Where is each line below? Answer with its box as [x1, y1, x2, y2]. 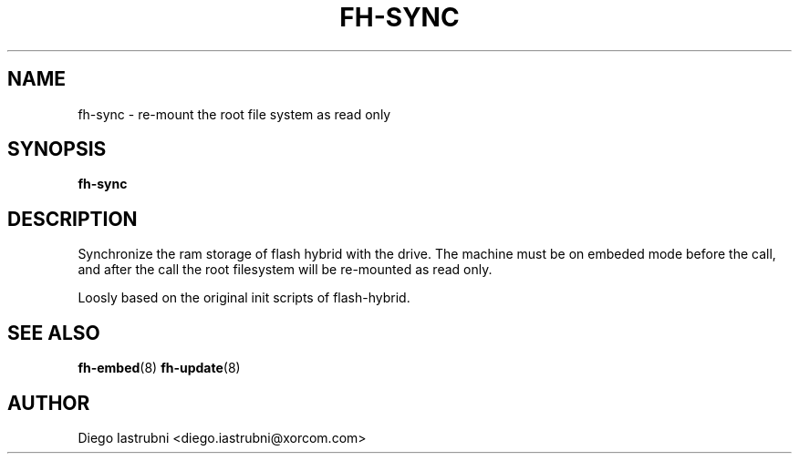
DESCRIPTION [7, 207, 138, 230]
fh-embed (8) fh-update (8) [78, 360, 241, 376]
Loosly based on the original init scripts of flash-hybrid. [78, 290, 410, 306]
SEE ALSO [7, 321, 100, 344]
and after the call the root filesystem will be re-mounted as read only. [78, 261, 493, 278]
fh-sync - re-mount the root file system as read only [78, 106, 391, 122]
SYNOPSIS [7, 138, 107, 161]
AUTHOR [7, 391, 90, 415]
